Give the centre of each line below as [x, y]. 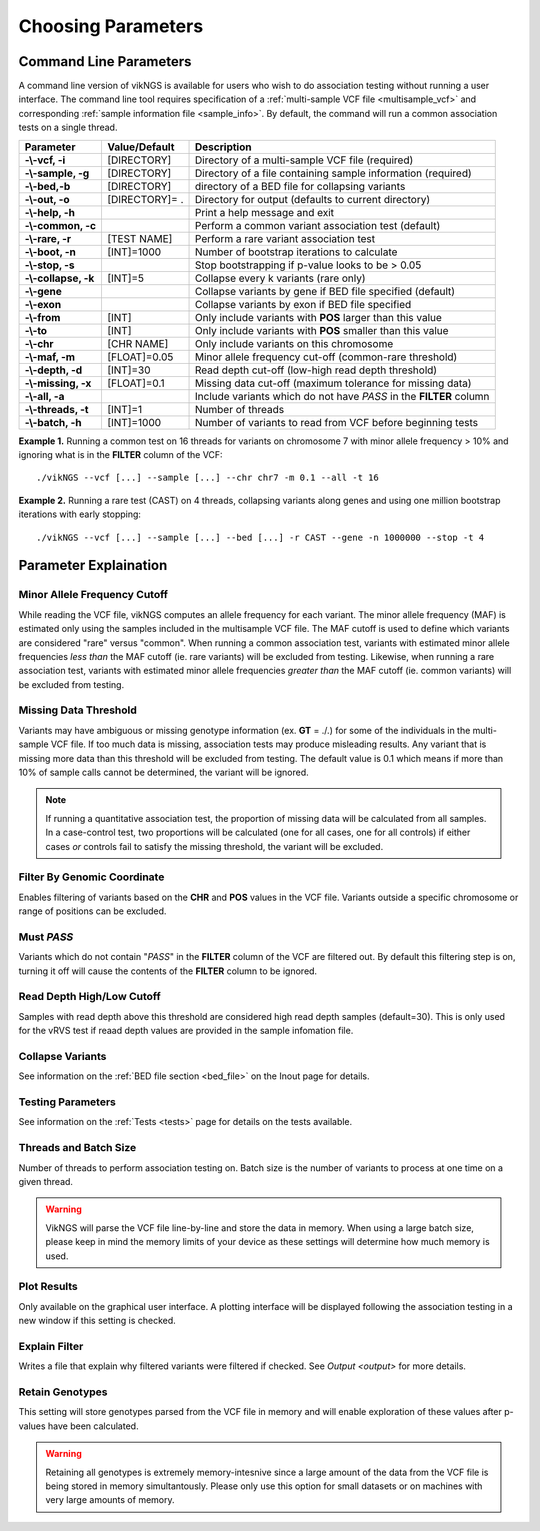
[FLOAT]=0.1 [135, 383]
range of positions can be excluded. [92, 911]
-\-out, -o [47, 199]
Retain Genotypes [63, 1392]
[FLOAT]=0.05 [140, 357]
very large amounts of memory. [110, 1500]
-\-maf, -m [49, 357]
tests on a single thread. [68, 127]
